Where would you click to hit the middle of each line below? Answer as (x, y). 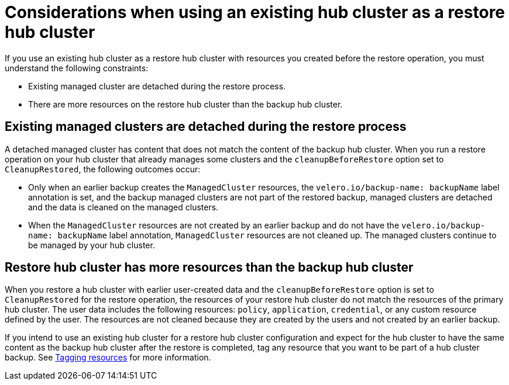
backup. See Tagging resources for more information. (108, 358)
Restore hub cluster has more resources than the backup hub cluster (209, 268)
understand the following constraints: (77, 68)
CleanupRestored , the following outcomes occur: (103, 169)
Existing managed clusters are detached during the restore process (206, 127)
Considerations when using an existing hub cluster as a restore (255, 12)
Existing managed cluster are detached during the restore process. (157, 86)
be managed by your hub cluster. (92, 245)
